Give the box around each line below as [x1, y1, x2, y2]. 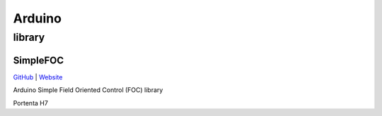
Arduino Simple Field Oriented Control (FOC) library [13, 86, 163, 94]
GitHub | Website [13, 72, 63, 81]
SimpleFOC [13, 54, 64, 66]
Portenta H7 [13, 98, 49, 107]
